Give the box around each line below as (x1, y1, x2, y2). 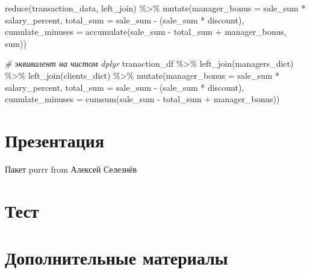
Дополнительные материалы (5, 245, 228, 270)
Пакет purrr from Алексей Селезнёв (5, 162, 137, 175)
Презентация (5, 127, 105, 152)
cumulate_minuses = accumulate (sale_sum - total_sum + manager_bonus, (5, 25, 287, 38)
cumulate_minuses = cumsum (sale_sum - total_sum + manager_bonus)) (5, 93, 280, 105)
